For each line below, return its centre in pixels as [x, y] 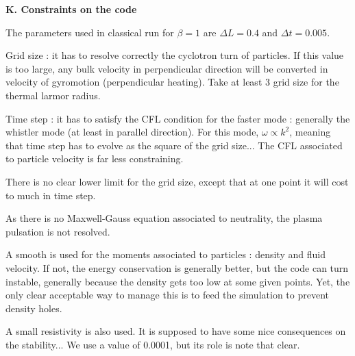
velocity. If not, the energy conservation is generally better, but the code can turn [177, 267]
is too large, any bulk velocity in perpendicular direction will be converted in [167, 68]
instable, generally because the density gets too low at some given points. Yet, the [178, 281]
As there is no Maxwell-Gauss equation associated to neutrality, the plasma [164, 218]
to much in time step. [51, 195]
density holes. [34, 308]
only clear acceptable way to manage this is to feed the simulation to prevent [167, 295]
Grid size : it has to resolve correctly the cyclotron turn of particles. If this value [175, 55]
